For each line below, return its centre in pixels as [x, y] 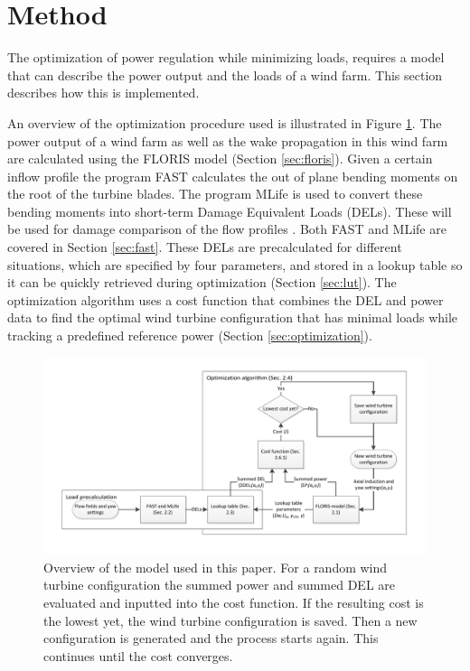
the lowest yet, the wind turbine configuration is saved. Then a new [230, 620]
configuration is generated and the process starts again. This [211, 638]
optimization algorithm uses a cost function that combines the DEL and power [226, 299]
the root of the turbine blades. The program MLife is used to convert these [215, 194]
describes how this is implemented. [103, 93]
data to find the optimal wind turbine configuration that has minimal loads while [233, 317]
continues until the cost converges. [138, 655]
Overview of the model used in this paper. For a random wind [216, 567]
